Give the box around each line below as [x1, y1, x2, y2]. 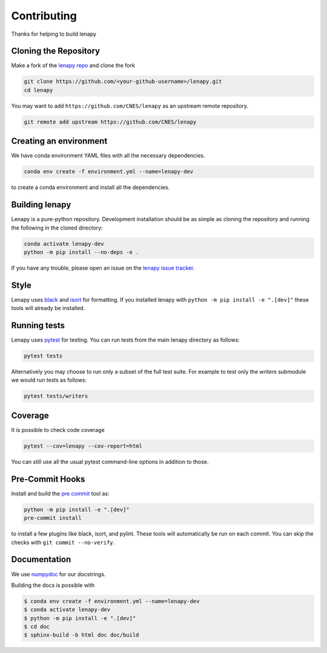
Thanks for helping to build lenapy [11, 30, 97, 38]
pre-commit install [24, 515, 82, 522]
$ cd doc [24, 623, 50, 630]
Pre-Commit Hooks [11, 474, 85, 484]
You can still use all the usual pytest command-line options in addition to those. [11, 458, 209, 465]
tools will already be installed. [11, 305, 85, 312]
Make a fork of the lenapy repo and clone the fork [11, 62, 136, 69]
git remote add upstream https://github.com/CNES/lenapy [24, 118, 197, 125]
